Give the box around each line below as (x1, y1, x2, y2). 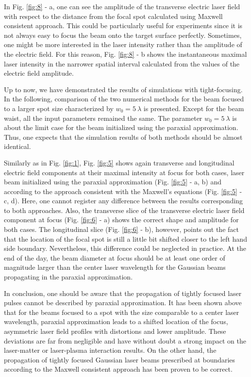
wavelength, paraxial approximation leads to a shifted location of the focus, (4, 316, 228, 327)
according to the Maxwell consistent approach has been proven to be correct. (4, 364, 233, 374)
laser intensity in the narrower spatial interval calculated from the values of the (4, 58, 240, 68)
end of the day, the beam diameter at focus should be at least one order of (4, 252, 225, 262)
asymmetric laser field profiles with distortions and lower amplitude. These (4, 326, 226, 336)
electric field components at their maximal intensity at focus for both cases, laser (4, 167, 245, 177)
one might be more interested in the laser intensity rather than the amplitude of (4, 39, 242, 49)
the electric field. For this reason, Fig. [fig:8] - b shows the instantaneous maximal (4, 49, 247, 59)
